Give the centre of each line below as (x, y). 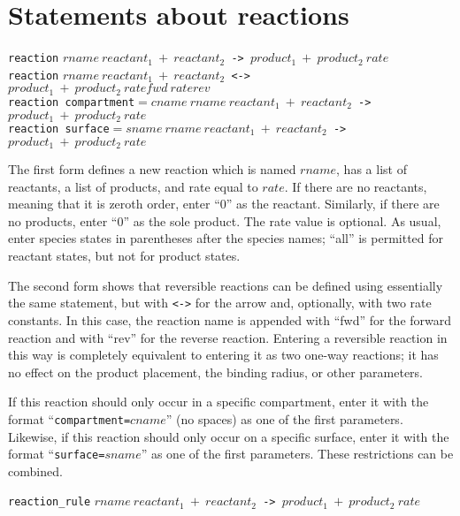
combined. (35, 470)
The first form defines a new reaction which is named (152, 169)
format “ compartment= (69, 418)
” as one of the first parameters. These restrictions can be (297, 454)
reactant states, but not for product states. (124, 256)
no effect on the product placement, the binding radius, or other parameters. (216, 372)
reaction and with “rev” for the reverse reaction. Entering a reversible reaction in (228, 337)
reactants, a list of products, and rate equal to (133, 186)
